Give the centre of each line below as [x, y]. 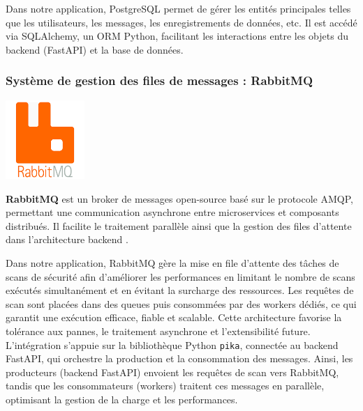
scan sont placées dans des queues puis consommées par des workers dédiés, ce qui [181, 303]
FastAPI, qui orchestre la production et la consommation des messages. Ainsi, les [179, 358]
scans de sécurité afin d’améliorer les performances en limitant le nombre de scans [180, 276]
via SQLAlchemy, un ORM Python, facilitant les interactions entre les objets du [177, 36]
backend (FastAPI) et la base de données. [95, 49]
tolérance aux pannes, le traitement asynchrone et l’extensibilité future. [158, 331]
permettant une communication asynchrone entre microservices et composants [172, 212]
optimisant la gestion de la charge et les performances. [122, 399]
